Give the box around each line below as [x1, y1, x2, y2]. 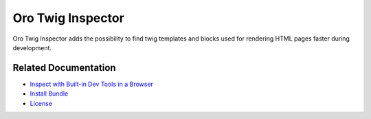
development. [12, 43, 52, 52]
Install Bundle [30, 89, 69, 98]
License [30, 99, 53, 107]
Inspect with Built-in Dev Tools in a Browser [30, 80, 154, 88]
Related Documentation [12, 62, 116, 74]
